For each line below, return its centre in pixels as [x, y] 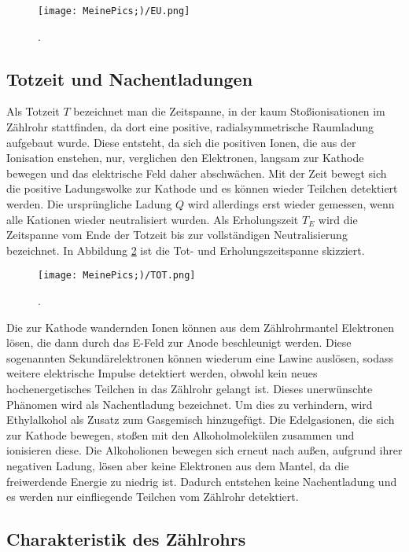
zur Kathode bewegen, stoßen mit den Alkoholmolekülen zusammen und [181, 434]
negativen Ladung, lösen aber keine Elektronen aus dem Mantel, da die [178, 465]
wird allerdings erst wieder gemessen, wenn [291, 204]
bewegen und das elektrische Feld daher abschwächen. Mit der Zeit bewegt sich [197, 173]
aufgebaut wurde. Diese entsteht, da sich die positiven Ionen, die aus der [181, 142]
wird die [338, 219]
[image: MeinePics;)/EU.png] [114, 11]
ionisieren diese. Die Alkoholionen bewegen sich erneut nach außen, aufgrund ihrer [204, 450]
